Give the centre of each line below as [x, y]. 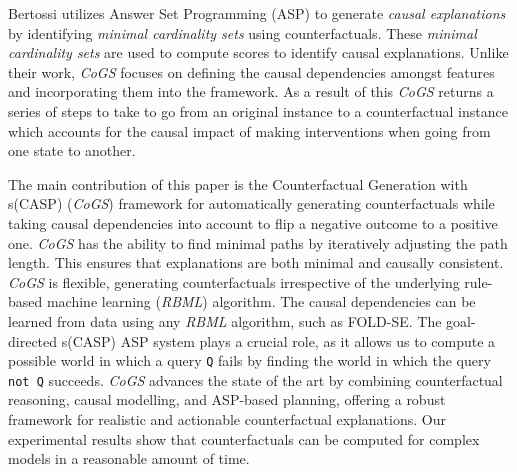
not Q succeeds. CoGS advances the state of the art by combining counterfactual [255, 379]
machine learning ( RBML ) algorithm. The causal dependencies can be [261, 301]
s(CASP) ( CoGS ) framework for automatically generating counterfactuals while [251, 203]
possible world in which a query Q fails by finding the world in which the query [249, 360]
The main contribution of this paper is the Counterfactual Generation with [238, 183]
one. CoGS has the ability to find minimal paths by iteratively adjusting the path [258, 242]
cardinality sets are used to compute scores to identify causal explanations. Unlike [258, 52]
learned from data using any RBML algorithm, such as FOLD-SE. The [225, 320]
